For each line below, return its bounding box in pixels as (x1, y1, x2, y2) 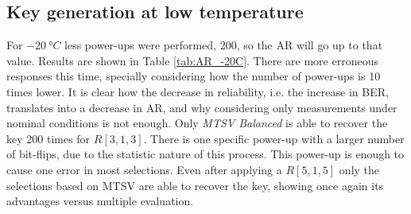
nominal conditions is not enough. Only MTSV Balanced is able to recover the (6, 115, 388, 131)
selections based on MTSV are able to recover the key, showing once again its (6, 177, 384, 193)
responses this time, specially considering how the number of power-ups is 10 (6, 68, 381, 84)
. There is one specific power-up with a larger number (143, 130, 405, 146)
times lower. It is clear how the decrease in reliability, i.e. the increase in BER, (6, 83, 389, 99)
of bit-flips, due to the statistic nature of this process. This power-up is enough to (6, 146, 405, 162)
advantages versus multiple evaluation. (6, 193, 194, 209)
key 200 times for (6, 130, 91, 146)
